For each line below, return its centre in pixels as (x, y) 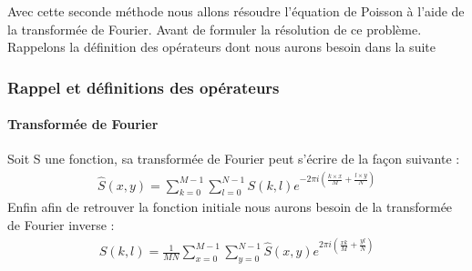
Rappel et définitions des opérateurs (144, 87)
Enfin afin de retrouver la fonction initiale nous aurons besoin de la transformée (230, 207)
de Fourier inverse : (61, 224)
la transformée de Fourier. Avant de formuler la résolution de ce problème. (215, 29)
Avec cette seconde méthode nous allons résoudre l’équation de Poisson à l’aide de (236, 11)
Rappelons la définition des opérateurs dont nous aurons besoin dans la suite (221, 47)
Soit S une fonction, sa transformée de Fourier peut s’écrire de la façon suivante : (234, 159)
